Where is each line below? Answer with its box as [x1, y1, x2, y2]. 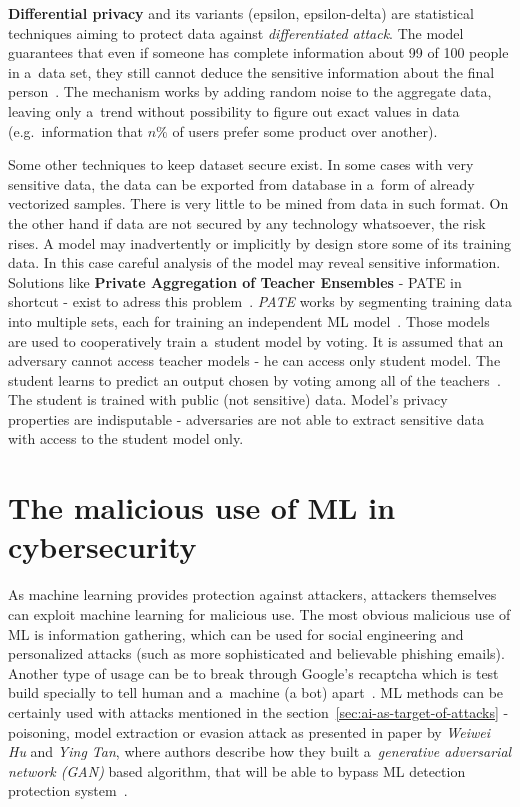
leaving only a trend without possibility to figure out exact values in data [8, 100, 460, 121]
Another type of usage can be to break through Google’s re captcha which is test [8, 662, 499, 683]
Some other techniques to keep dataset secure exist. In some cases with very [8, 154, 474, 175]
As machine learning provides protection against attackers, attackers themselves [8, 584, 497, 605]
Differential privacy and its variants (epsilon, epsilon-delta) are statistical [8, 3, 474, 23]
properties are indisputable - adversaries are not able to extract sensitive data [8, 408, 484, 429]
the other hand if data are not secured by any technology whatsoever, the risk [8, 212, 486, 233]
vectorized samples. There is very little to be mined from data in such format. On [8, 193, 509, 214]
